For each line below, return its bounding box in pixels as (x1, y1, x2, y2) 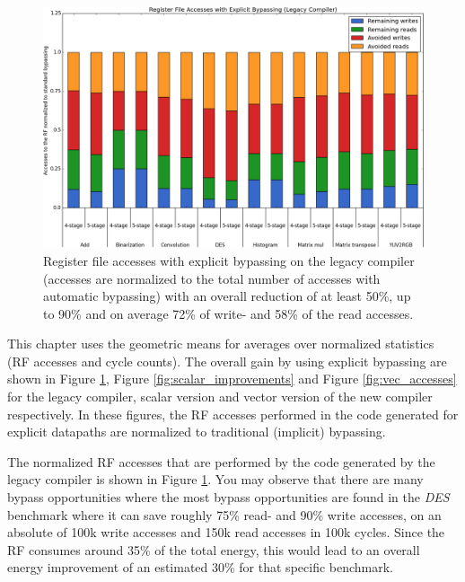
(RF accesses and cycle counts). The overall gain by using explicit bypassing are (7, 351, 447, 370)
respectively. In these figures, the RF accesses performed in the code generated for (7, 404, 459, 423)
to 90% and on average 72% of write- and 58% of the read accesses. (43, 304, 414, 322)
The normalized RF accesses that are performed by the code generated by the (7, 452, 435, 471)
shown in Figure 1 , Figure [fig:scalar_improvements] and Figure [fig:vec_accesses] (7, 369, 457, 388)
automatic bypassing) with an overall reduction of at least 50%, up (43, 287, 411, 305)
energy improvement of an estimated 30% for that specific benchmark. (7, 558, 394, 577)
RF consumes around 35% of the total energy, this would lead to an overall (7, 540, 420, 559)
